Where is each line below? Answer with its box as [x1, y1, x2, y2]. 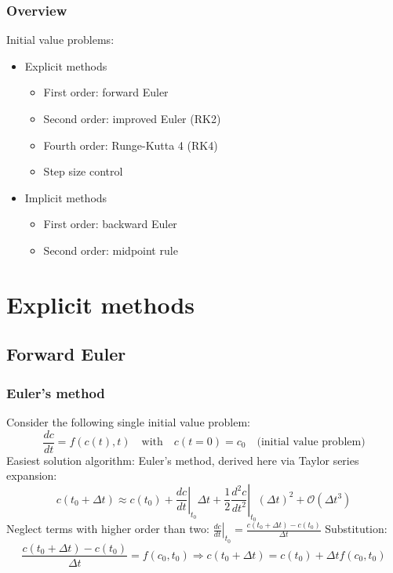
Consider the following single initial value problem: [6, 413, 250, 430]
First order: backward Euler [43, 216, 177, 232]
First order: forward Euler [43, 84, 169, 100]
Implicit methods [24, 189, 107, 205]
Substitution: [325, 520, 388, 537]
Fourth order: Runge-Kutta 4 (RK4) [43, 136, 218, 153]
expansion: [6, 467, 57, 484]
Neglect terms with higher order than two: [6, 520, 209, 537]
